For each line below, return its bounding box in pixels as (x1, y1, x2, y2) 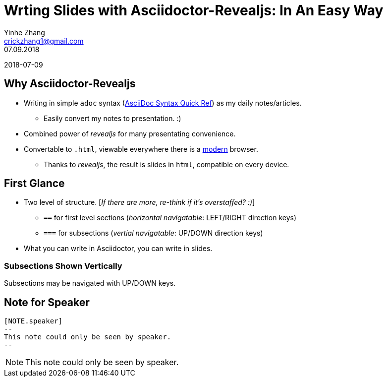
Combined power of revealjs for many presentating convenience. (24, 129, 236, 138)
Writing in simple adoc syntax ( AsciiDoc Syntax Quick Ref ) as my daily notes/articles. (24, 98, 302, 107)
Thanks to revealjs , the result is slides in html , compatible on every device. (44, 160, 289, 169)
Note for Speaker (4, 296, 90, 309)
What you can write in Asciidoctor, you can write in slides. (24, 244, 213, 253)
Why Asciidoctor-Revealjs (4, 77, 136, 90)
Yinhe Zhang (4, 28, 45, 37)
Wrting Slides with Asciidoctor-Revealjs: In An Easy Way (4, 2, 384, 19)
